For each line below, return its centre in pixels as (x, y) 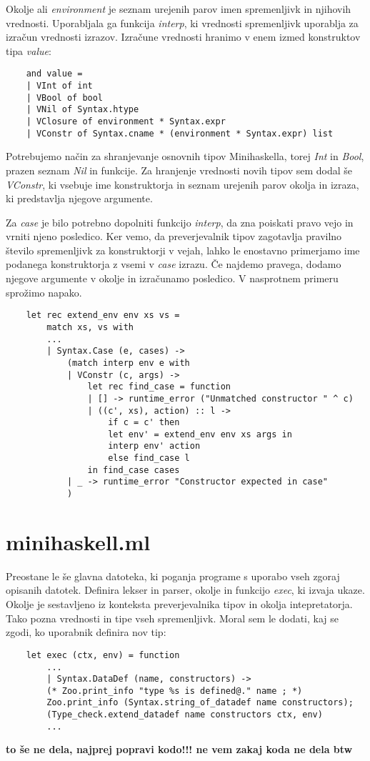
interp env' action (154, 446)
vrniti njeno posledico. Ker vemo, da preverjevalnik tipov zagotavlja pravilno (174, 236)
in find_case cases (134, 470)
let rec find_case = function (159, 387)
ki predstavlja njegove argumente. (79, 198)
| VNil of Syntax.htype (82, 110)
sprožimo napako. (44, 292)
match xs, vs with (90, 327)
